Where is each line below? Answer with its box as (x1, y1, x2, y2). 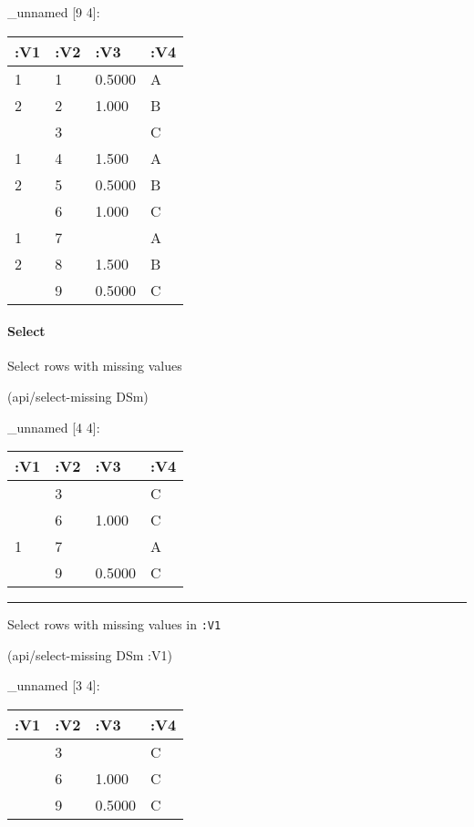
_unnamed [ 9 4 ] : (7, 3, 100, 21)
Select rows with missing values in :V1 (7, 615, 222, 634)
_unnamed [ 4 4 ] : (7, 417, 100, 436)
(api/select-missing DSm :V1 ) (7, 645, 172, 664)
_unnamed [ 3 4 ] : (7, 676, 100, 695)
